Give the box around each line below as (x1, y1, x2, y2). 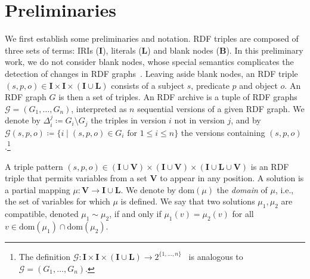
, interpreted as (71, 102, 127, 114)
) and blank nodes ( (147, 44, 219, 56)
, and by (231, 114, 261, 126)
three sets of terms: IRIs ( (5, 44, 100, 56)
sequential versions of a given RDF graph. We (137, 102, 305, 114)
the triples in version (91, 114, 166, 126)
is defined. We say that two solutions (120, 195, 255, 207)
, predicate (191, 79, 230, 91)
